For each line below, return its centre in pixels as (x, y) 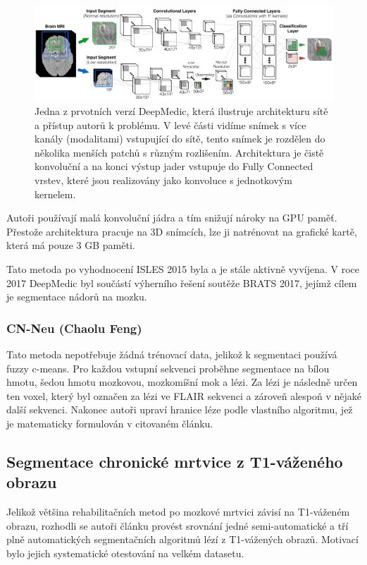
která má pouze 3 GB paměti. (71, 245)
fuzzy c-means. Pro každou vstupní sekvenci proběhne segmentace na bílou (168, 368)
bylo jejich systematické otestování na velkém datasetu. (125, 553)
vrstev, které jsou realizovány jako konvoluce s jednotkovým (163, 180)
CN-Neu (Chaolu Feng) (74, 328)
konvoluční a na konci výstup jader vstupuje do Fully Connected (174, 166)
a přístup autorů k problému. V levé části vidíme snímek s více (170, 124)
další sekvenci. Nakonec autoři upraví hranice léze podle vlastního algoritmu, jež (180, 409)
